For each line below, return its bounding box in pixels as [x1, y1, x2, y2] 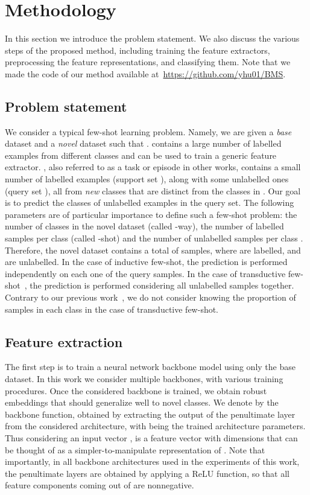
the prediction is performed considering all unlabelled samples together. [30, 279, 294, 292]
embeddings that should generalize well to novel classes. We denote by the [5, 396, 279, 409]
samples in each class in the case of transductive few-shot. [5, 302, 219, 315]
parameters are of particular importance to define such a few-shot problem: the [5, 208, 297, 220]
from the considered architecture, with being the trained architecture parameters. [5, 420, 306, 432]
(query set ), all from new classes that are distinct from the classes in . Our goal [5, 184, 301, 197]
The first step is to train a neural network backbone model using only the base [5, 360, 296, 373]
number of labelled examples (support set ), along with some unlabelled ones [5, 173, 289, 185]
